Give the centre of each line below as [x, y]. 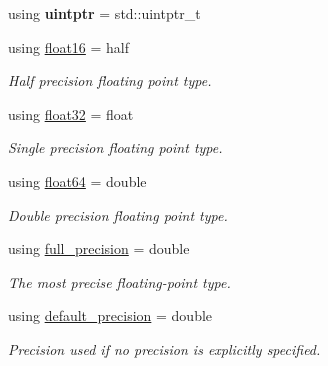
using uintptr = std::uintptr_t [104, 13]
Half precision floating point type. [110, 80]
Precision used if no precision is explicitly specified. [164, 348]
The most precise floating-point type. [119, 281]
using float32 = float [71, 113]
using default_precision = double [110, 315]
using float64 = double [77, 180]
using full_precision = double [99, 248]
